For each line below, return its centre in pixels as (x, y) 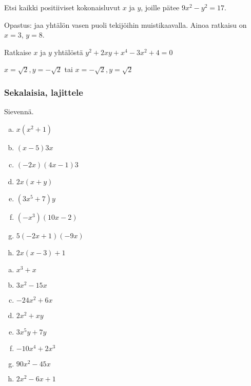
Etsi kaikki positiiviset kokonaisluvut (62, 7)
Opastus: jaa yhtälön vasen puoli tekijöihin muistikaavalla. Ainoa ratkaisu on (125, 24)
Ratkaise (18, 52)
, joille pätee (160, 7)
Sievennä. (19, 111)
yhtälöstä (69, 52)
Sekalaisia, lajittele (44, 92)
